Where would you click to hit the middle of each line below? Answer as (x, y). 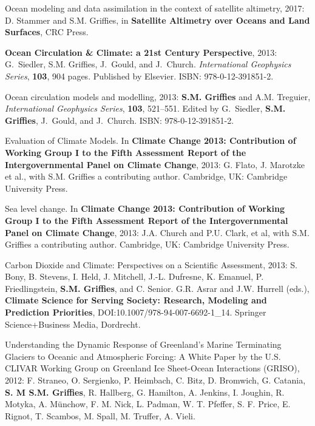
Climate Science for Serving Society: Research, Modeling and (136, 300)
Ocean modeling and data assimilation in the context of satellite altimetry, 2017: (155, 8)
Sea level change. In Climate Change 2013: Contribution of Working (145, 208)
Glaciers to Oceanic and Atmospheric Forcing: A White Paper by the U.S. (143, 356)
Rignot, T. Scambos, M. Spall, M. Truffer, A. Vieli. (100, 415)
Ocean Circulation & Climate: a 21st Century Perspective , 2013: (141, 52)
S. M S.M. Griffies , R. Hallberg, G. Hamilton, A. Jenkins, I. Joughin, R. (145, 392)
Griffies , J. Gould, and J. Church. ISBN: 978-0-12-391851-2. (120, 120)
